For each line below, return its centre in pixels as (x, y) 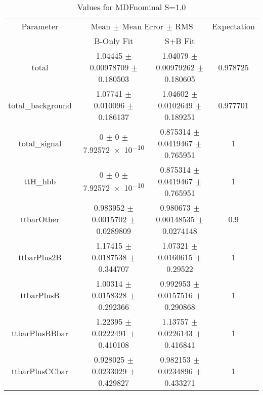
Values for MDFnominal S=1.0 (131, 7)
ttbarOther (40, 219)
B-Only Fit (114, 41)
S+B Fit (180, 41)
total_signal (40, 143)
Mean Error (143, 26)
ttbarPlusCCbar (40, 371)
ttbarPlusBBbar (40, 333)
